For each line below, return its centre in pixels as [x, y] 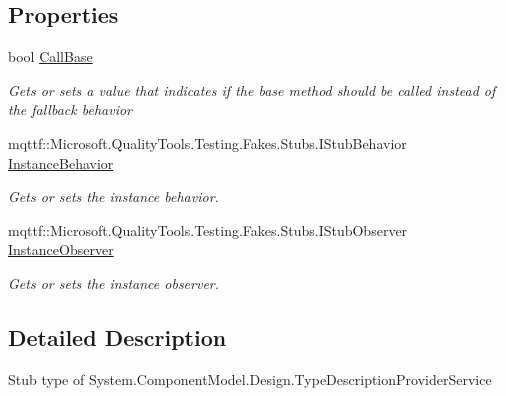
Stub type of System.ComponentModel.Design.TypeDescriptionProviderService [250, 378]
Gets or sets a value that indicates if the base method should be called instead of [252, 89]
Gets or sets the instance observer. [114, 282]
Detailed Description [117, 336]
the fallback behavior [70, 109]
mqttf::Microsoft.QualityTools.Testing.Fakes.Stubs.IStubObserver [208, 229]
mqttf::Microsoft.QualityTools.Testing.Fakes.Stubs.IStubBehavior [207, 142]
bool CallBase [50, 56]
